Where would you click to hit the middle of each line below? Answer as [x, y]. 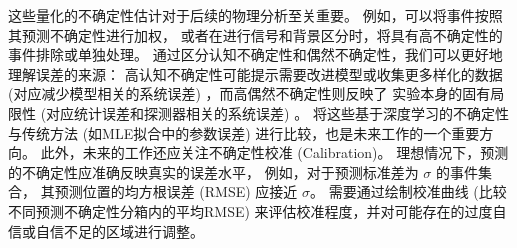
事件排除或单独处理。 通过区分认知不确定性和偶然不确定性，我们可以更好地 [255, 54]
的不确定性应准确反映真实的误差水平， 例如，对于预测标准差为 [213, 171]
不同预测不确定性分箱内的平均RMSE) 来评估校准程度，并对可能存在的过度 [250, 210]
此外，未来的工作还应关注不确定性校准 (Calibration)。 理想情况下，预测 [274, 152]
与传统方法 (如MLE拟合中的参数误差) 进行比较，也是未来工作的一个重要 [244, 132]
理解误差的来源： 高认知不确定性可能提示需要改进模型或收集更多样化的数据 [255, 73]
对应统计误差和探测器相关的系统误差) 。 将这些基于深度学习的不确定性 [277, 112]
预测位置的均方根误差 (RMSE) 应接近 [176, 191]
